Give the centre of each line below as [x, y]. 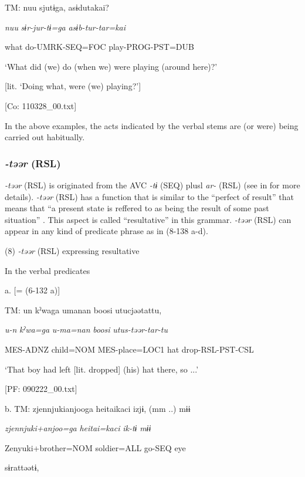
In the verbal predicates [48, 270]
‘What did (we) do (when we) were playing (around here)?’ [111, 66]
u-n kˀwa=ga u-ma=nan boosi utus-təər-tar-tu [87, 329]
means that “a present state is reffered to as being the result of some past [137, 208]
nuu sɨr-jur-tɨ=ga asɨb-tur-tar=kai [65, 27]
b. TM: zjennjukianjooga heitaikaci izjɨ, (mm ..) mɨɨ [98, 408]
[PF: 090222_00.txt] [41, 389]
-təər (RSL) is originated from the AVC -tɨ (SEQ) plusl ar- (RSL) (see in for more [152, 185]
